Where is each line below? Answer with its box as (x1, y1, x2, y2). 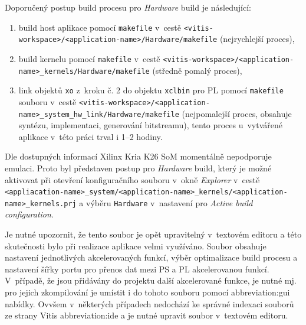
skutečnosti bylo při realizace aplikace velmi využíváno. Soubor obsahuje (5, 239, 266, 252)
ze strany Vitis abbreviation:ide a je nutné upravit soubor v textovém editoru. (5, 309, 288, 321)
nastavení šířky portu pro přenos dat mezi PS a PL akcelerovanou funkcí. (5, 262, 269, 275)
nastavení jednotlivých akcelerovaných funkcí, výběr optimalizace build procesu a (5, 251, 298, 264)
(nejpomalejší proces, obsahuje (182, 107, 292, 119)
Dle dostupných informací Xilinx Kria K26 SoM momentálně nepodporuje (5, 150, 272, 162)
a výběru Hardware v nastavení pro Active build (79, 196, 253, 209)
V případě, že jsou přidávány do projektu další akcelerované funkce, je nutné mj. (5, 274, 297, 287)
